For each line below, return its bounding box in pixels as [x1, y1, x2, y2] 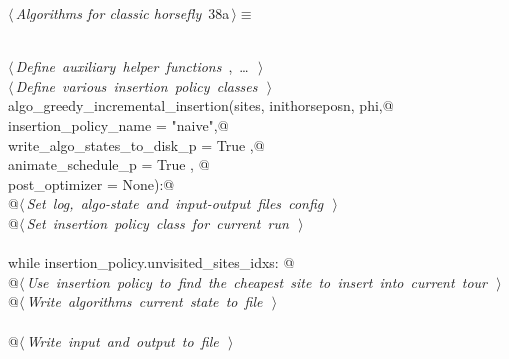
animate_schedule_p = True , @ [8, 154, 210, 175]
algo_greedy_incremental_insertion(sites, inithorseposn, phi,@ [8, 95, 394, 116]
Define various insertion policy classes [15, 75, 258, 96]
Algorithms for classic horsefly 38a [15, 3, 230, 23]
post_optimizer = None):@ [8, 173, 175, 194]
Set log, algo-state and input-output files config [26, 193, 324, 214]
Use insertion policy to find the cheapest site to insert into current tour [26, 271, 487, 292]
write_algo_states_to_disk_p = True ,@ [8, 134, 265, 155]
